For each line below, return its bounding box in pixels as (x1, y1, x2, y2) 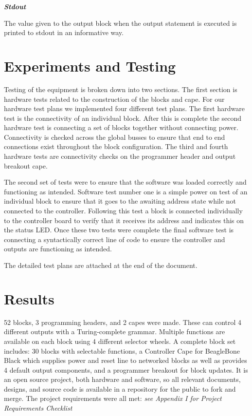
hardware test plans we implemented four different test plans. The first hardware (4, 103, 245, 113)
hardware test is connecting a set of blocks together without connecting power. (4, 122, 238, 132)
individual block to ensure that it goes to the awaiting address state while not (4, 196, 236, 206)
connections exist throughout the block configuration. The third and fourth (4, 141, 228, 151)
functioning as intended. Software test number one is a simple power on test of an (4, 186, 248, 196)
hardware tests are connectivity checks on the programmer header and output (4, 151, 236, 161)
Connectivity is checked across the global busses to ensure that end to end (4, 132, 225, 142)
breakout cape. (4, 160, 48, 170)
